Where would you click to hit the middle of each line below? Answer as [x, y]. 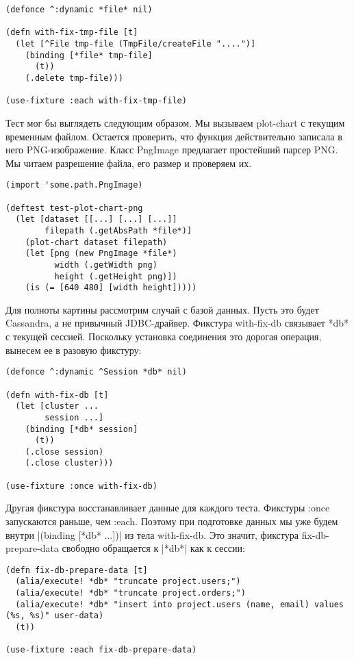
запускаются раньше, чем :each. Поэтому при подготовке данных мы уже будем [172, 521]
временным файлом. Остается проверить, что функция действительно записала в [174, 136]
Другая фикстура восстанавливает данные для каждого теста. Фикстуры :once [168, 508]
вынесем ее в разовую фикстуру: [74, 350]
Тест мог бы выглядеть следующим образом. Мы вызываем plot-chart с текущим [175, 122]
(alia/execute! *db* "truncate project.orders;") [130, 593]
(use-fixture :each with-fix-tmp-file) [96, 101]
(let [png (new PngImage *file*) [101, 254]
